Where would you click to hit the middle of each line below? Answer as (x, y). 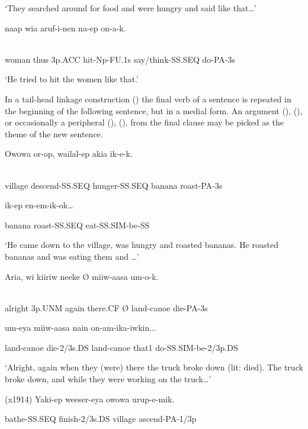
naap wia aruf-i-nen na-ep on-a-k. (65, 28)
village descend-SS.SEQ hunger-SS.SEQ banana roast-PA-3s (114, 185)
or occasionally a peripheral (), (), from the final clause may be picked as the (144, 122)
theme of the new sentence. (54, 133)
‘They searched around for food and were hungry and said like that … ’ (131, 8)
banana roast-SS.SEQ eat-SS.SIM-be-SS (77, 225)
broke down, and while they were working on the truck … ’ (108, 379)
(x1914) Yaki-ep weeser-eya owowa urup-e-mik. (90, 399)
